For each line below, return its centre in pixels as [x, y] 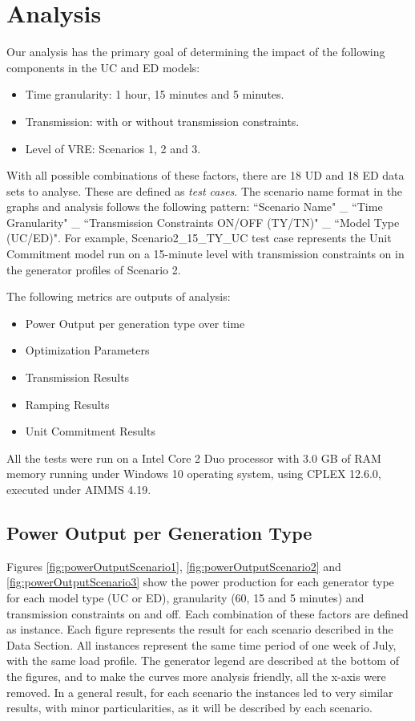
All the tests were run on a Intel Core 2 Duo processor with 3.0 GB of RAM [194, 458]
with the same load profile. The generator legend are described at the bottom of [203, 660]
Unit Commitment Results [90, 431]
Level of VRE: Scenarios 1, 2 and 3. [113, 148]
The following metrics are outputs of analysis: [119, 296]
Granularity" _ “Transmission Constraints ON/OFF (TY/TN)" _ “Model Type [203, 222]
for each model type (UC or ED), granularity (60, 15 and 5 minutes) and [185, 597]
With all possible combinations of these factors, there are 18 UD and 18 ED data [205, 175]
